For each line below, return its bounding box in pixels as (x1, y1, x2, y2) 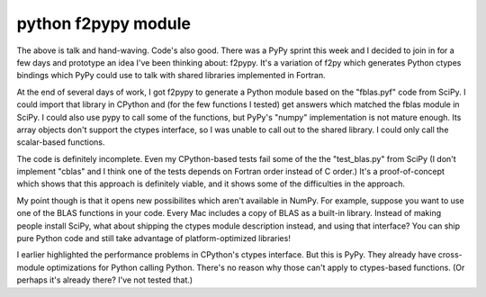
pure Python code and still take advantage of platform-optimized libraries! (16, 233, 292, 244)
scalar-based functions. (16, 137, 105, 148)
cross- (437, 249, 463, 260)
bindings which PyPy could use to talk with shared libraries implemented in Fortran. (16, 70, 326, 81)
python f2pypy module (16, 13, 191, 33)
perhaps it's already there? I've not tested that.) (16, 274, 193, 285)
